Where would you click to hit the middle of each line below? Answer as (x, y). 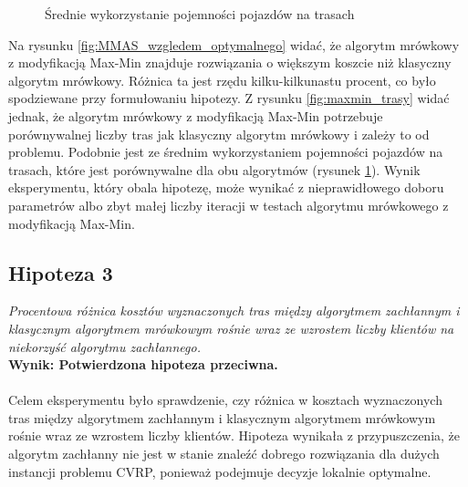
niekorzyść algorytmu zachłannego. (104, 346)
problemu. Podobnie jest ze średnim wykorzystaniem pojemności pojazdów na (226, 152)
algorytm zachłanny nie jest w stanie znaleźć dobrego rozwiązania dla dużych (224, 454)
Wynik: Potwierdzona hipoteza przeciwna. (143, 364)
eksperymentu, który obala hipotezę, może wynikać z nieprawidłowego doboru (226, 187)
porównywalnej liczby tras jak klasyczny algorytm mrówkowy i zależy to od (219, 134)
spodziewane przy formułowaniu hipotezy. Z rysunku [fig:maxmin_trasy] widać (229, 98)
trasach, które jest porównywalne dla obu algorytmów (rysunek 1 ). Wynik (214, 169)
